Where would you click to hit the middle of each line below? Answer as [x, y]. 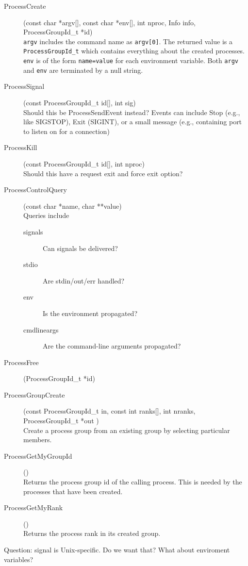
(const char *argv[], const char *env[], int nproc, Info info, [110, 22]
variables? [19, 559]
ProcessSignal [24, 86]
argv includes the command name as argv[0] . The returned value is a [128, 41]
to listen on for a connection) [66, 131]
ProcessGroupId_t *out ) [61, 421]
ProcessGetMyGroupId [38, 456]
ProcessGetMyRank [33, 508]
